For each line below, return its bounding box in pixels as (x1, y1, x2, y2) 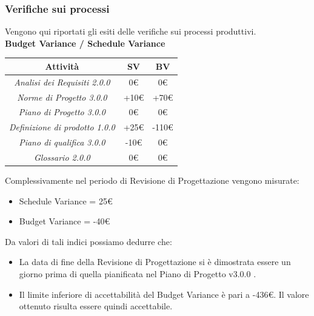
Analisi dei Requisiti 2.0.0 (14, 75, 110, 88)
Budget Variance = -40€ (19, 215, 110, 227)
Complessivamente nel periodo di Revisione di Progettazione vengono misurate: (5, 174, 299, 187)
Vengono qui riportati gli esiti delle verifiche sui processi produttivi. (5, 25, 256, 38)
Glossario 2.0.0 (34, 150, 90, 163)
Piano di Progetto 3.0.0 (18, 106, 105, 118)
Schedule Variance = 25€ (19, 194, 113, 207)
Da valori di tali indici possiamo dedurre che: (5, 235, 172, 247)
